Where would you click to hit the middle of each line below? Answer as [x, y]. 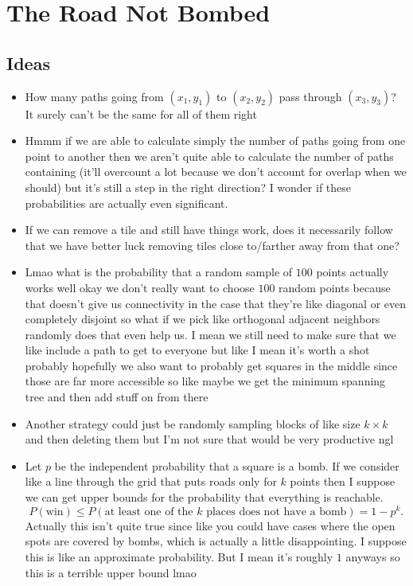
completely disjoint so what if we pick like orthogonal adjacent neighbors [203, 319]
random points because [335, 287]
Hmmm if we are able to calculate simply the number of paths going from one [215, 141]
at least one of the [149, 512]
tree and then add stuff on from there [117, 397]
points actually [353, 272]
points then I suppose [343, 481]
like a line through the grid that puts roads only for [151, 481]
